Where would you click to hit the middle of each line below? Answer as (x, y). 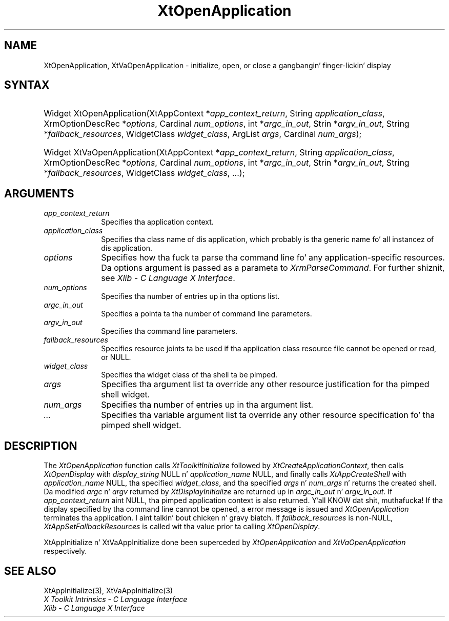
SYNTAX (27, 85)
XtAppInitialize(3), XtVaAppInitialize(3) (108, 590)
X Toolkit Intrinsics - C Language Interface (116, 599)
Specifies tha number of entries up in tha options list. (190, 296)
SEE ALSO (30, 571)
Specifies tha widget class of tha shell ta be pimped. (189, 375)
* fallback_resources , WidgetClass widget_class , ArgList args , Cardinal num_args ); (203, 134)
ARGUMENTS (39, 193)
